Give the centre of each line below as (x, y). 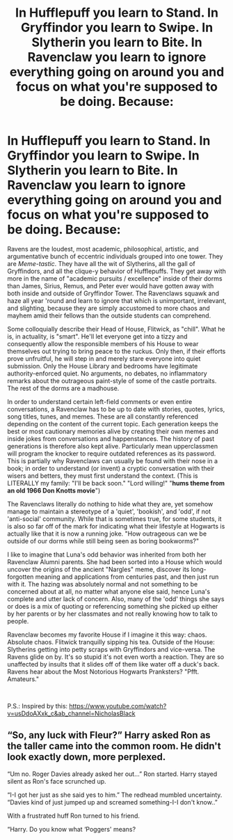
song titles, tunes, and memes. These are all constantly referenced (103, 417)
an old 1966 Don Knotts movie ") (54, 490)
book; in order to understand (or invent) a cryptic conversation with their (111, 468)
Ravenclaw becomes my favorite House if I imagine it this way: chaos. (107, 635)
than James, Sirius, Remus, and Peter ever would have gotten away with (111, 286)
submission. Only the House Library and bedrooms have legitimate (103, 366)
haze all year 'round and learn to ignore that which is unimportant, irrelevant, (117, 300)
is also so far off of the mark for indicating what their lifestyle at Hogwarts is (116, 526)
